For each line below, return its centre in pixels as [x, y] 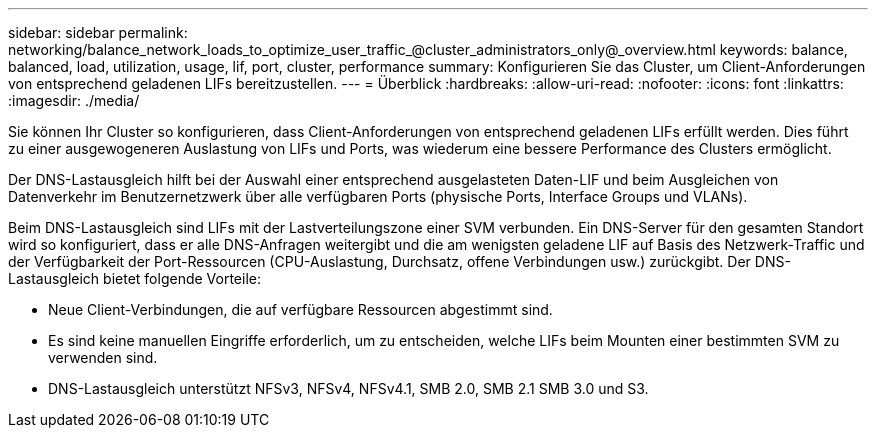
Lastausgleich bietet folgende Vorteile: [134, 278]
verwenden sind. [103, 357]
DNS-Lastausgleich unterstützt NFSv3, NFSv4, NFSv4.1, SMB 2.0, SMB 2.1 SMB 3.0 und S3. [348, 388]
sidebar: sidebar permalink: [98, 32]
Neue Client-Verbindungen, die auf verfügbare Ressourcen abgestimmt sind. [300, 309]
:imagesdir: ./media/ [74, 100]
